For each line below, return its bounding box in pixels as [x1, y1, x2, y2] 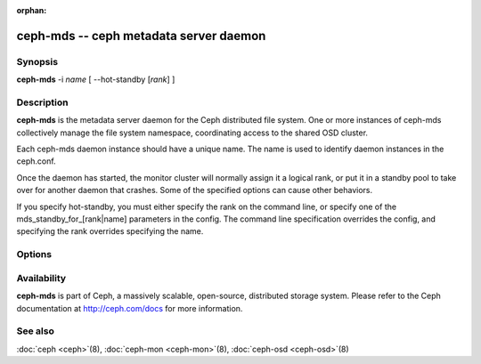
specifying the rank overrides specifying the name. [16, 226, 204, 237]
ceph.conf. [16, 156, 57, 166]
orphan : [16, 5, 47, 15]
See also [16, 325, 55, 337]
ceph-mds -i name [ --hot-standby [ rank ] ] [16, 74, 175, 85]
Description [16, 96, 69, 109]
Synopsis [16, 55, 58, 68]
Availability [16, 271, 67, 284]
